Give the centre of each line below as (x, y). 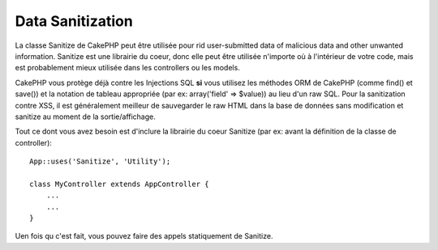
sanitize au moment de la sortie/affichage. (85, 117)
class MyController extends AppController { (120, 184)
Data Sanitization (74, 21)
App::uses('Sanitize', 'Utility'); (100, 161)
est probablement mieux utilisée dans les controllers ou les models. (128, 68)
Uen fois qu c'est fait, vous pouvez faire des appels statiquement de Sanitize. (144, 236)
